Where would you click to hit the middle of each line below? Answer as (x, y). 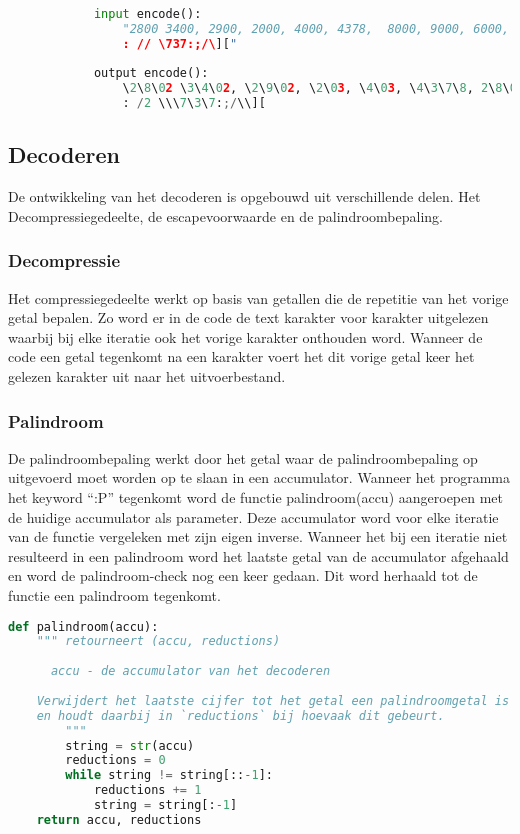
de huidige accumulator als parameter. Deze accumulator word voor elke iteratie (253, 516)
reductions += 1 (147, 790)
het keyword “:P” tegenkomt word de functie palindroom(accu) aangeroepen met (256, 496)
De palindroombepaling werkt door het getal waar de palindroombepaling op (243, 457)
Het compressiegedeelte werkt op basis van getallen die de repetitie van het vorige (258, 297)
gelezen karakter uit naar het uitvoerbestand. (147, 375)
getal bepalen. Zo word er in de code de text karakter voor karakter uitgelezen (248, 317)
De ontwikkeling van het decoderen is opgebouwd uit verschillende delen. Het (244, 196)
